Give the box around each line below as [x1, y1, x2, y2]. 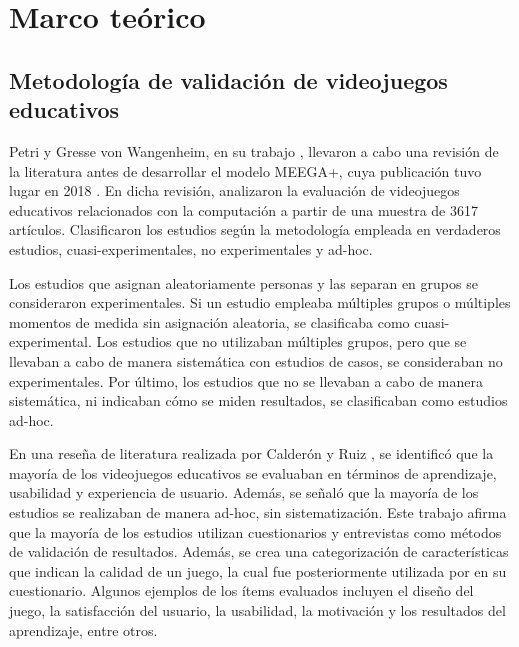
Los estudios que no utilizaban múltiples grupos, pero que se [96, 331, 467, 352]
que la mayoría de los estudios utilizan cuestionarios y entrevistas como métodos [9, 521, 502, 542]
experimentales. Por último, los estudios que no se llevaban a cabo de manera [9, 370, 483, 391]
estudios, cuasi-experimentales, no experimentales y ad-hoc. [9, 238, 373, 259]
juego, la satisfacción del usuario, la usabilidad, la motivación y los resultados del [9, 600, 506, 621]
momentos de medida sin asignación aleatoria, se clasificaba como [9, 311, 410, 332]
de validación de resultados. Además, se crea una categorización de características [9, 541, 509, 562]
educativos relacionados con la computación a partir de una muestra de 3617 [9, 199, 478, 220]
